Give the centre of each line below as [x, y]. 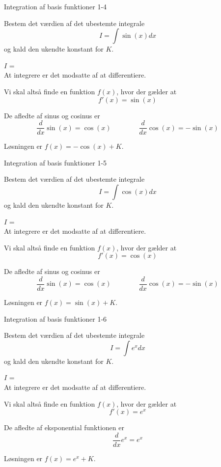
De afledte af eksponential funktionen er [64, 427]
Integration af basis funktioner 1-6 [55, 318]
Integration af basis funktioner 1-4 [55, 6]
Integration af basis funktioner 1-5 [55, 162]
